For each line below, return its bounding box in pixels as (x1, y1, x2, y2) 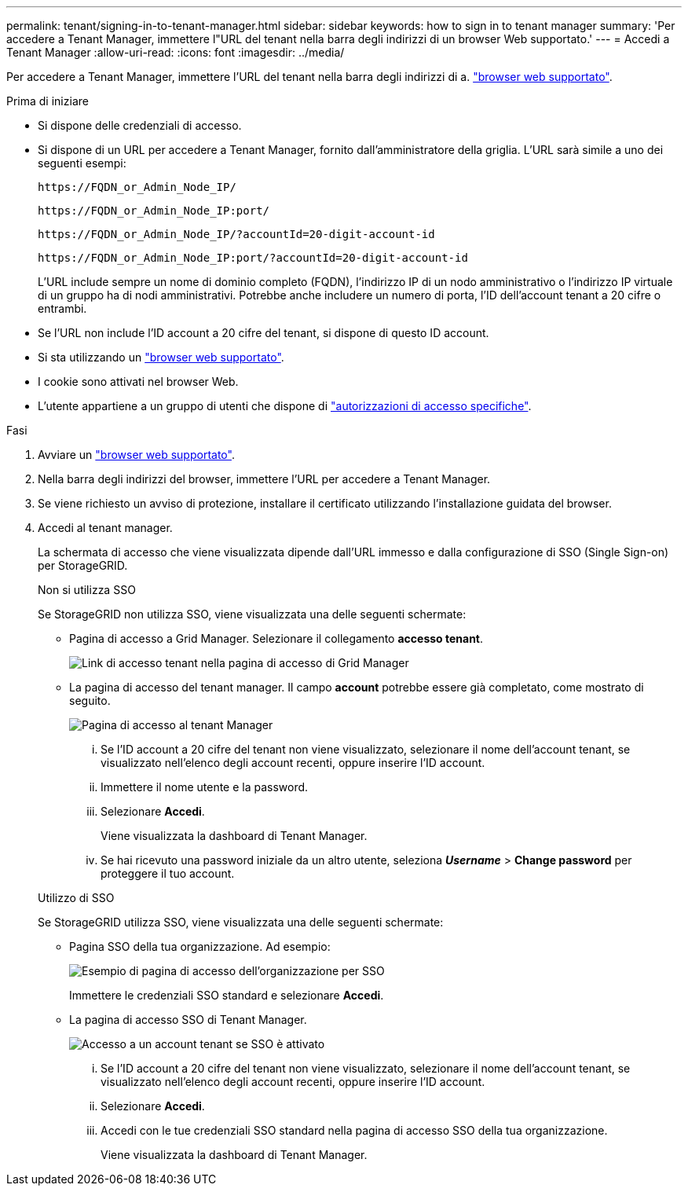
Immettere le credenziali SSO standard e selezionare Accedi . (69, 988, 384, 1002)
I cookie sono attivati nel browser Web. (38, 375, 239, 388)
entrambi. (38, 302, 87, 315)
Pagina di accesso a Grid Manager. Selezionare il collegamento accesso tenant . (69, 632, 484, 645)
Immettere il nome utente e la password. (101, 780, 309, 794)
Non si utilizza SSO (38, 583, 136, 596)
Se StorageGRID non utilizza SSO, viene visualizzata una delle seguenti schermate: (38, 607, 467, 621)
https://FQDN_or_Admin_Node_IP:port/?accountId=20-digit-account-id (38, 251, 468, 264)
